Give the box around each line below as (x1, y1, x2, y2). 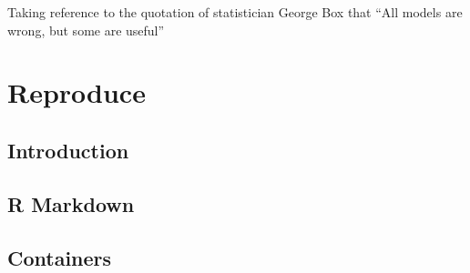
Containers (7, 243, 112, 271)
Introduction (7, 136, 129, 164)
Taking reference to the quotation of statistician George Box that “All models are (7, 3, 463, 21)
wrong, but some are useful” (7, 20, 165, 39)
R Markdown (7, 189, 135, 217)
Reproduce (7, 74, 146, 111)
